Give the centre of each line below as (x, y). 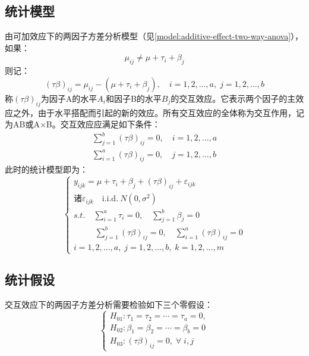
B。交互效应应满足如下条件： (103, 124)
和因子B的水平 (133, 98)
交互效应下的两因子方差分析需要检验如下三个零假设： (109, 305)
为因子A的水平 (69, 98)
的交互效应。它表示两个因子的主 (233, 98)
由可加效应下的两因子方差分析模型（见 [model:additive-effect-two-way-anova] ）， (154, 36)
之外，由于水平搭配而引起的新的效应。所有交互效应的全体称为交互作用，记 (158, 112)
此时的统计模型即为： (46, 169)
